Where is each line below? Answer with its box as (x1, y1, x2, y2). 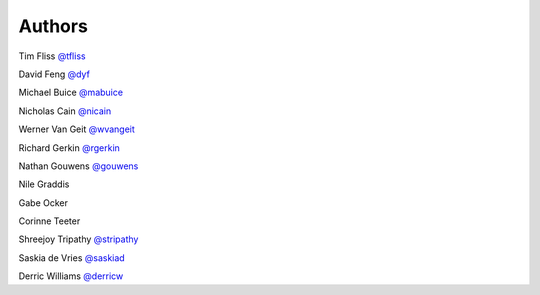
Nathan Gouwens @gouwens (18, 160, 139, 172)
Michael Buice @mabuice (18, 86, 124, 99)
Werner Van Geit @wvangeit (18, 123, 135, 135)
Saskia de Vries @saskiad (18, 251, 125, 264)
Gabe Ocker (18, 196, 69, 209)
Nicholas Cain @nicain (18, 105, 112, 117)
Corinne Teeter (18, 215, 81, 227)
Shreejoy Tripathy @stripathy (18, 233, 139, 245)
